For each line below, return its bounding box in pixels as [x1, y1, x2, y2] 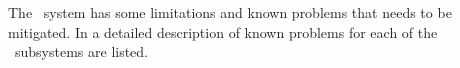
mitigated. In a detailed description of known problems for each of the [8, 21, 438, 42]
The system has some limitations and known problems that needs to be [8, 2, 452, 22]
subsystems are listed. [14, 41, 149, 62]
